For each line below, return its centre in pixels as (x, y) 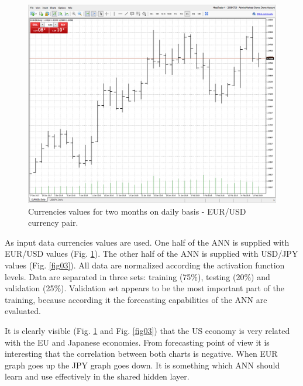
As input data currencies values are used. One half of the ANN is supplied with (147, 242)
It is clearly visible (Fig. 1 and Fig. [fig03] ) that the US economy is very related (147, 331)
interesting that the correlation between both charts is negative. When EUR (141, 354)
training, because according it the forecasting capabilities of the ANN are (136, 299)
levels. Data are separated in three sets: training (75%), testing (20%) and (137, 276)
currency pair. (53, 223)
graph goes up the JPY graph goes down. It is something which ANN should (142, 365)
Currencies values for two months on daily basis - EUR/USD (137, 211)
